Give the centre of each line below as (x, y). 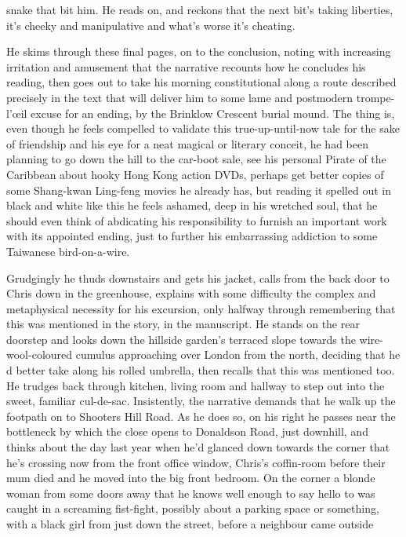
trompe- (375, 97)
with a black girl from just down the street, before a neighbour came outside (190, 524)
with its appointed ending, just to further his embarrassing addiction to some (192, 236)
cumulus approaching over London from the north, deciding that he (238, 354)
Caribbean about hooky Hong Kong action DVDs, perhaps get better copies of (195, 174)
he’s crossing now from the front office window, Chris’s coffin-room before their (196, 462)
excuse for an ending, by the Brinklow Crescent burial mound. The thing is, (213, 113)
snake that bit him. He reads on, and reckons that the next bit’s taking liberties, (200, 9)
